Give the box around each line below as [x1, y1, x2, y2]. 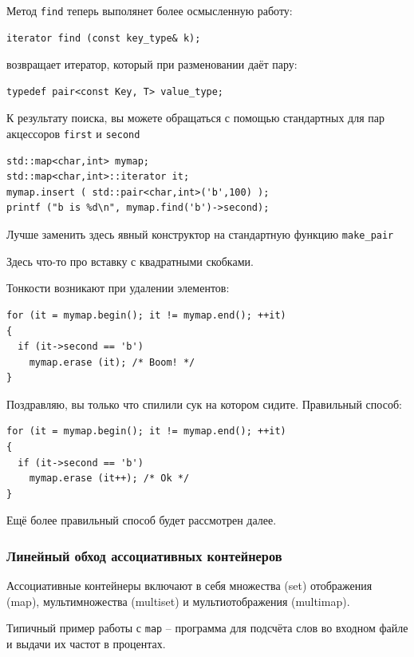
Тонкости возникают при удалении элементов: [6, 279, 230, 296]
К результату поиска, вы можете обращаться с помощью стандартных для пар [6, 109, 385, 126]
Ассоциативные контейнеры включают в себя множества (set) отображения [6, 577, 373, 594]
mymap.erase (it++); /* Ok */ [29, 473, 190, 485]
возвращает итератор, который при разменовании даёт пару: [6, 56, 298, 73]
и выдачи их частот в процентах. [6, 635, 166, 652]
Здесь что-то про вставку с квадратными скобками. [6, 252, 254, 269]
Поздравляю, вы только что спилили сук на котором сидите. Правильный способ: [6, 395, 402, 412]
